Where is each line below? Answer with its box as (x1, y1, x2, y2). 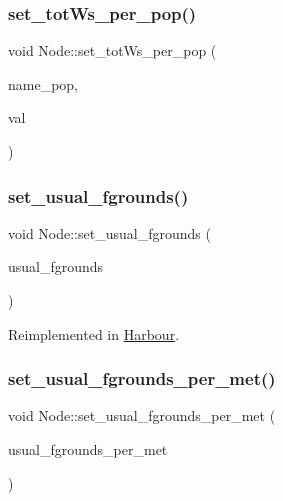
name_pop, (8, 73, 79, 94)
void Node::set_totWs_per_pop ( (8, 40, 217, 61)
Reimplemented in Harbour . (8, 323, 180, 344)
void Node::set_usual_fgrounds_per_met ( (8, 405, 276, 426)
